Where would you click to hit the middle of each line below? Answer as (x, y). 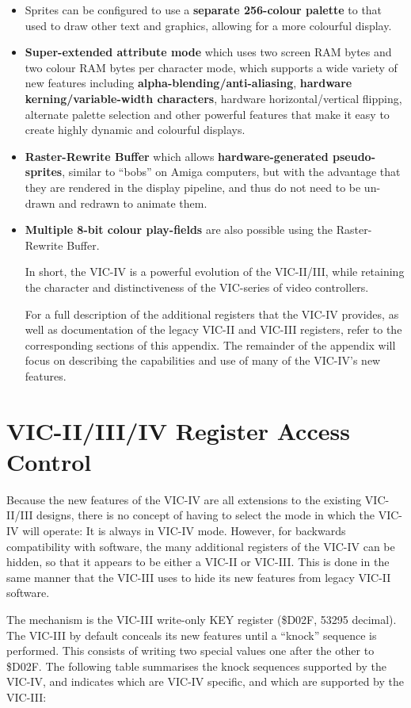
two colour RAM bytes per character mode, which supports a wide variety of (211, 67)
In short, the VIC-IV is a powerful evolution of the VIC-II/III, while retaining (215, 272)
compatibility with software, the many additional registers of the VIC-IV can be (201, 546)
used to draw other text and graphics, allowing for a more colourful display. (208, 25)
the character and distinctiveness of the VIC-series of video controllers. (197, 287)
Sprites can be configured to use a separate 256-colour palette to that (204, 10)
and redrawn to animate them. (133, 203)
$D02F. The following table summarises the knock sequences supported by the (197, 666)
